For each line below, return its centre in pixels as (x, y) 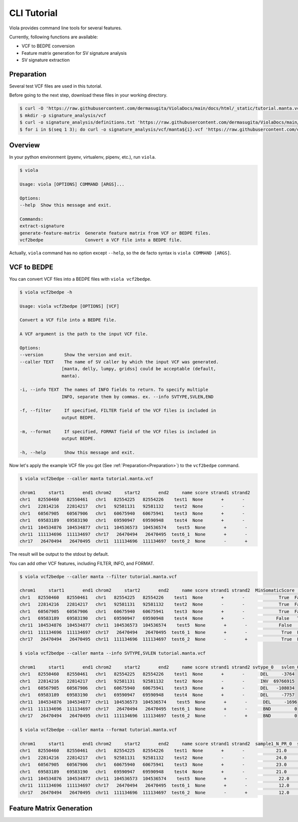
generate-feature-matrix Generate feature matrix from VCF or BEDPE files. (115, 233)
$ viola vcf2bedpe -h (46, 292)
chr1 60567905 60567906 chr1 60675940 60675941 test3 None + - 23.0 (153, 765)
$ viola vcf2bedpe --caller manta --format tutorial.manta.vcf (98, 730)
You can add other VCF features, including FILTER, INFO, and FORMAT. (82, 563)
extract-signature (42, 226)
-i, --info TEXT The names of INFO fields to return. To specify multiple (114, 390)
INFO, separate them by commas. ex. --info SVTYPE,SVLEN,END (137, 397)
